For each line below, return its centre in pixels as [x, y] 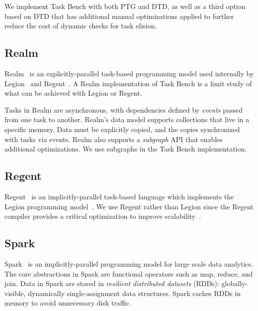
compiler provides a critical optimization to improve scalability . [103, 216]
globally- [235, 283]
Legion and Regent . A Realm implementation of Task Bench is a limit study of [128, 83]
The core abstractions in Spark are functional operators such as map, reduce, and [129, 273]
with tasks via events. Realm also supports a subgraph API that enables [114, 139]
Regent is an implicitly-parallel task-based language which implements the [119, 196]
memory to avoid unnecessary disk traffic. [68, 303]
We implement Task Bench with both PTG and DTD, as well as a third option [125, 6]
